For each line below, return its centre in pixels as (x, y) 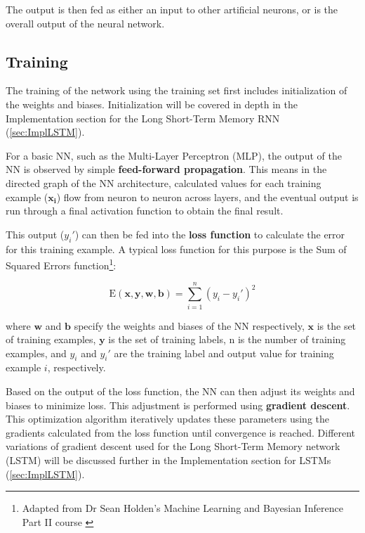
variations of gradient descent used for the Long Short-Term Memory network (173, 446)
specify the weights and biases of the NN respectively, (189, 325)
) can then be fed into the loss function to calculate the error (210, 234)
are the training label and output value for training (224, 353)
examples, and (36, 353)
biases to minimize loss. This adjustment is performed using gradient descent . (178, 405)
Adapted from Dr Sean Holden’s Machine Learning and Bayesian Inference (182, 508)
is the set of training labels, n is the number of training (227, 339)
